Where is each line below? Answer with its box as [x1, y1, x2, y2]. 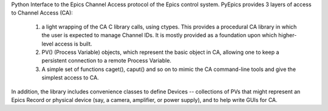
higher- [278, 32, 297, 39]
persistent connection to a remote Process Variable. [41, 57, 172, 64]
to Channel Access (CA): [11, 9, 73, 16]
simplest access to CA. [41, 74, 100, 81]
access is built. [55, 40, 92, 47]
